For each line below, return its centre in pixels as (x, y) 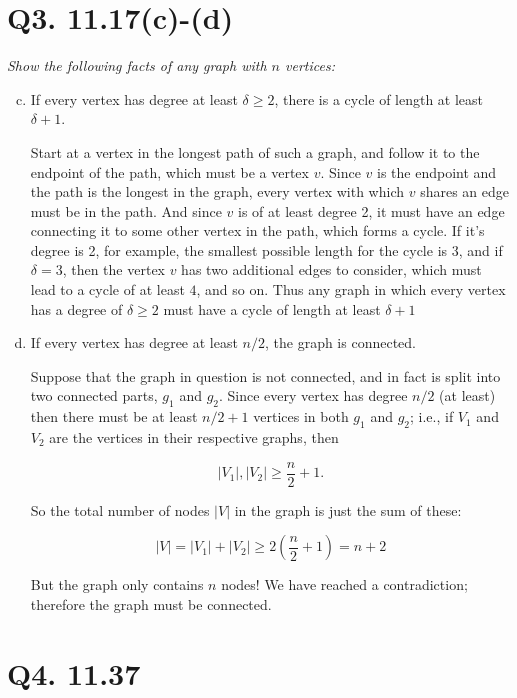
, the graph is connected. (340, 342)
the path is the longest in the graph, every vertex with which (217, 191)
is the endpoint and (437, 171)
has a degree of (76, 308)
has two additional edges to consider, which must (331, 269)
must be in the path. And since (126, 210)
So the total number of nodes (120, 509)
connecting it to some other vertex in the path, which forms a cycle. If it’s (257, 230)
